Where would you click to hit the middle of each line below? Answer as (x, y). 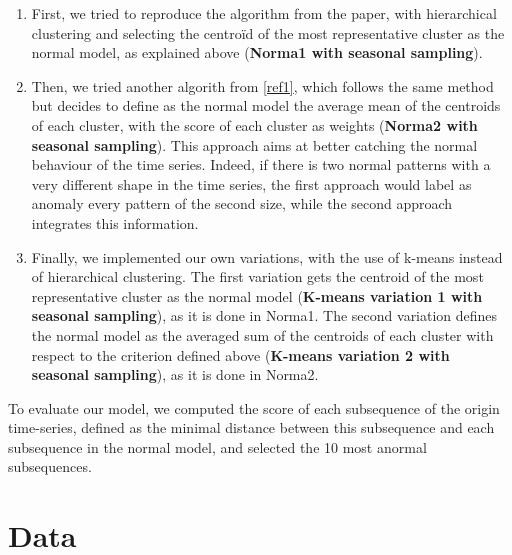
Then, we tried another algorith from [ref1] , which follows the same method (262, 85)
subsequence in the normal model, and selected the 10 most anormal (217, 446)
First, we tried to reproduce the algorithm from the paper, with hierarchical (264, 13)
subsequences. (50, 466)
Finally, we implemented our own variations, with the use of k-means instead (267, 256)
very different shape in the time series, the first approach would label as (251, 183)
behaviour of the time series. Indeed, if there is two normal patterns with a (261, 164)
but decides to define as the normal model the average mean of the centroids (266, 105)
